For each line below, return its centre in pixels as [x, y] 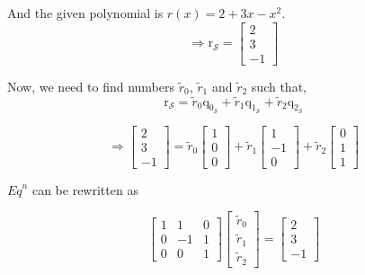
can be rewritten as [85, 189]
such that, [279, 86]
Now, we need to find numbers [91, 86]
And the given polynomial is [85, 13]
